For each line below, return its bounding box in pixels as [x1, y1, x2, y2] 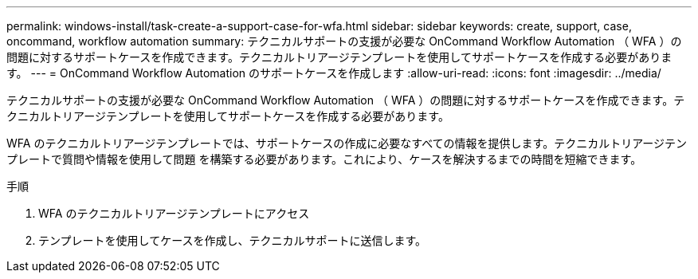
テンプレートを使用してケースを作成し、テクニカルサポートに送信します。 [38, 234, 427, 247]
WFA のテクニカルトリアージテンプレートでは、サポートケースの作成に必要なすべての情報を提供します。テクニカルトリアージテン [6, 136, 688, 150]
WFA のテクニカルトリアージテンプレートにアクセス [38, 206, 310, 220]
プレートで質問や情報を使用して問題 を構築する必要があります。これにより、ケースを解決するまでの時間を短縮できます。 [6, 152, 642, 166]
